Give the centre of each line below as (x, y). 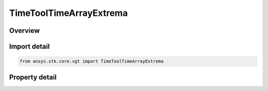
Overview (25, 31)
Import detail (29, 46)
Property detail (33, 77)
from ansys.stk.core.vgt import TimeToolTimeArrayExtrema (92, 61)
